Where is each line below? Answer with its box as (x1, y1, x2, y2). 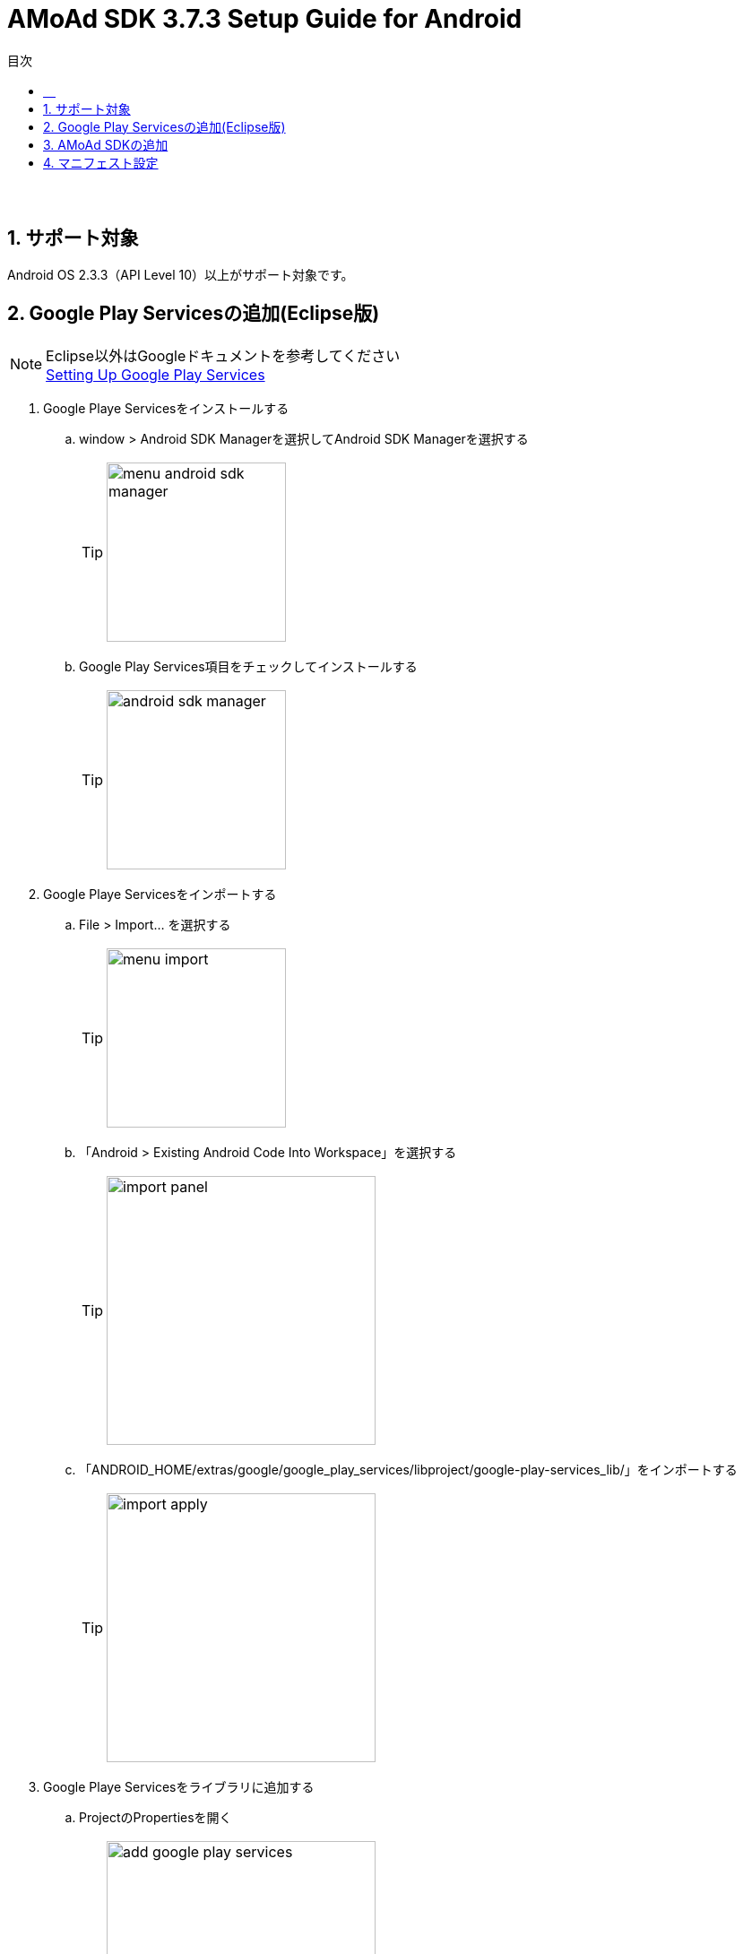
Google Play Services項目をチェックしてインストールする (79, 658, 418, 674)
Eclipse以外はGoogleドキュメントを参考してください (46, 346, 401, 365)
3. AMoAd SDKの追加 (43, 136, 168, 152)
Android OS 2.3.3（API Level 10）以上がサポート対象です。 (7, 266, 354, 282)
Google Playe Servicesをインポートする (43, 886, 277, 902)
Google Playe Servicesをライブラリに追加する (43, 1778, 315, 1794)
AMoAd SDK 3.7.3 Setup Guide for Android (7, 4, 523, 34)
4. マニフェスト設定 (43, 154, 159, 170)
